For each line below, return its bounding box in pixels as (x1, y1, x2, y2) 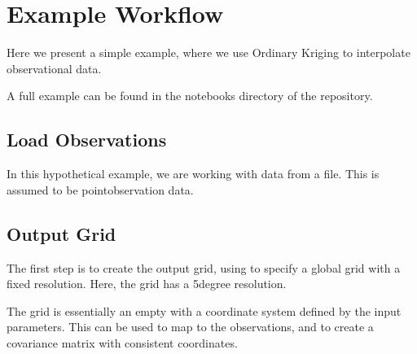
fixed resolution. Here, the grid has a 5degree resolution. (7, 275, 287, 292)
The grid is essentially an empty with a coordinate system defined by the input (7, 302, 402, 319)
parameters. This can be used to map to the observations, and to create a (7, 318, 374, 335)
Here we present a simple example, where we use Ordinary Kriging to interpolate (7, 44, 410, 61)
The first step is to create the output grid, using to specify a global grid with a (7, 259, 401, 276)
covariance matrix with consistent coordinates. (7, 334, 238, 351)
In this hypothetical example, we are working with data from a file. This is (7, 165, 380, 182)
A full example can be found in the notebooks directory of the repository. (7, 87, 373, 104)
